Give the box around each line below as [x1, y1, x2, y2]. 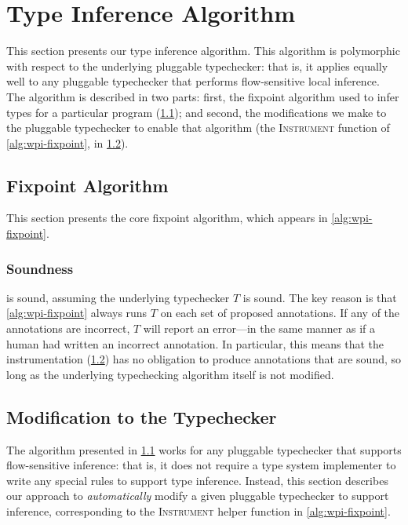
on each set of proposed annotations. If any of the [160, 304, 400, 321]
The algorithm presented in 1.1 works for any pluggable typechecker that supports [6, 441, 402, 458]
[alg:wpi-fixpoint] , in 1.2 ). [6, 134, 129, 151]
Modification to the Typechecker [6, 404, 277, 428]
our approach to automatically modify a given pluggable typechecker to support [6, 487, 389, 504]
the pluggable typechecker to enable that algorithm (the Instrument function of [6, 119, 390, 136]
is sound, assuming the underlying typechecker [6, 289, 230, 305]
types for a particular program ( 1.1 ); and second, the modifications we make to [6, 104, 387, 120]
